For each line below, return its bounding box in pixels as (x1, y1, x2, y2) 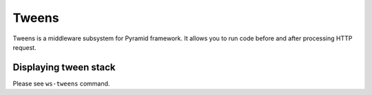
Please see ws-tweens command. (12, 79, 110, 87)
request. (12, 43, 37, 51)
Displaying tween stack (12, 62, 116, 73)
